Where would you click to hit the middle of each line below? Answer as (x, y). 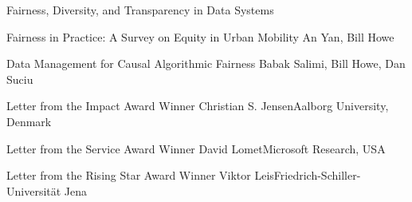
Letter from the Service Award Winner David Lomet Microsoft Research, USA (196, 148)
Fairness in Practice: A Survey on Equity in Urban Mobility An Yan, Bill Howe (200, 36)
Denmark (29, 121)
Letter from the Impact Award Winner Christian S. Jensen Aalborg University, (198, 106)
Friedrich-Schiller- (317, 175)
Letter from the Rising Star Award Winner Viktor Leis (140, 175)
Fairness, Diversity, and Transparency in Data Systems (140, 10)
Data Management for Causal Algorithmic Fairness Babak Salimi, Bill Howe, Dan (206, 63)
